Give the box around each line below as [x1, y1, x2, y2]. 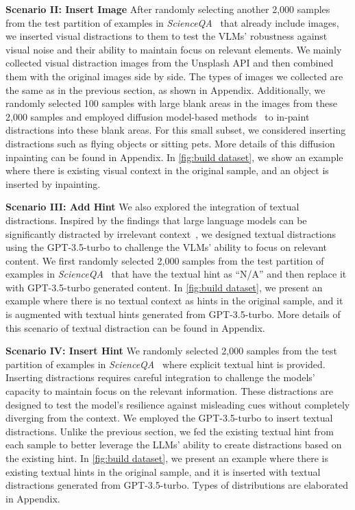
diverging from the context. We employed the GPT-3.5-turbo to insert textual [5, 411, 333, 425]
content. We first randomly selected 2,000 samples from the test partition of [5, 253, 324, 267]
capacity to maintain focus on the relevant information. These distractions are [5, 384, 334, 398]
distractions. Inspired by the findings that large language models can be [5, 212, 307, 227]
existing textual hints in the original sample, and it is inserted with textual [5, 464, 321, 478]
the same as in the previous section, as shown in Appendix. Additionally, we [5, 82, 326, 97]
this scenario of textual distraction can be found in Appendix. [5, 320, 265, 335]
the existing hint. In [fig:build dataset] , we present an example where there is [5, 451, 328, 465]
